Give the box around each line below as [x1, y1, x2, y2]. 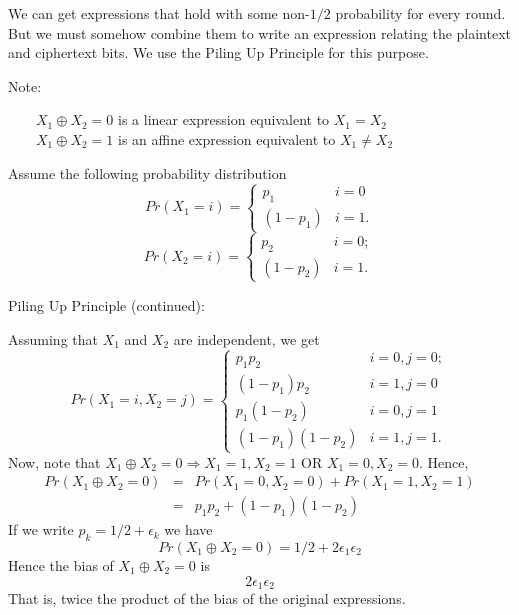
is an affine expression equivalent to [118, 128, 336, 149]
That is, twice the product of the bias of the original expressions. [8, 588, 406, 609]
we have [164, 519, 213, 540]
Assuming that [8, 328, 98, 349]
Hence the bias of [8, 554, 114, 575]
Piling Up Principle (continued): [8, 294, 205, 315]
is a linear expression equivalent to [118, 109, 330, 130]
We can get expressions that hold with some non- [8, 3, 310, 23]
